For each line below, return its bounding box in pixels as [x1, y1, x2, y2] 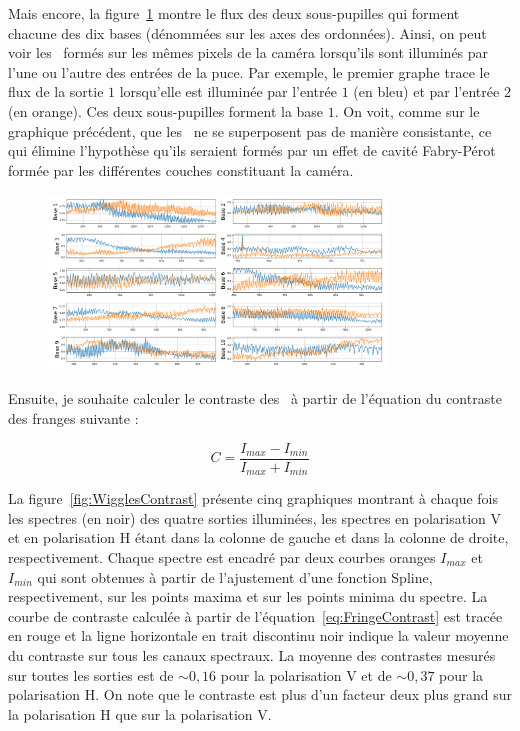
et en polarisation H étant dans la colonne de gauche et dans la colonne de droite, [8, 527, 509, 548]
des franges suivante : [8, 408, 139, 429]
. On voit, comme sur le [334, 100, 480, 121]
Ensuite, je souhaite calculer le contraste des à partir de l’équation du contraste [8, 388, 502, 409]
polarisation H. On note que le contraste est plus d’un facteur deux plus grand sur [8, 684, 512, 705]
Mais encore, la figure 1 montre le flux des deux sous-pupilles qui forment [8, 3, 460, 23]
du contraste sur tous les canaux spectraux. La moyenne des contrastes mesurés [8, 644, 496, 665]
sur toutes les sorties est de [8, 664, 174, 685]
